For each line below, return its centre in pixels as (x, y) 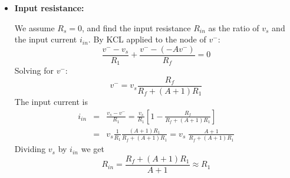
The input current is (51, 101)
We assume (34, 27)
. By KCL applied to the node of (147, 39)
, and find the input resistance (136, 27)
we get (93, 149)
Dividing (30, 149)
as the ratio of (234, 27)
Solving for (34, 70)
